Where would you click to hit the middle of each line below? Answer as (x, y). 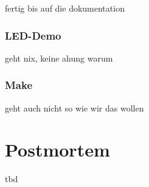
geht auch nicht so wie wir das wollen (74, 108)
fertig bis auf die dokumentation (65, 8)
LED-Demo (33, 35)
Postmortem (57, 150)
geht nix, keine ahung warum (59, 58)
